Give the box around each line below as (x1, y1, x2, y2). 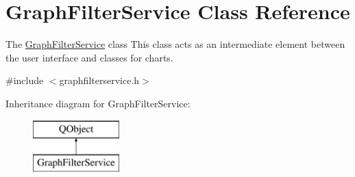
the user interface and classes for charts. (5, 50, 173, 64)
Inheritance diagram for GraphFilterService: (5, 96, 191, 110)
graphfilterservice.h (59, 73, 140, 87)
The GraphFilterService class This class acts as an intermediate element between (5, 37, 345, 51)
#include (5, 73, 44, 87)
